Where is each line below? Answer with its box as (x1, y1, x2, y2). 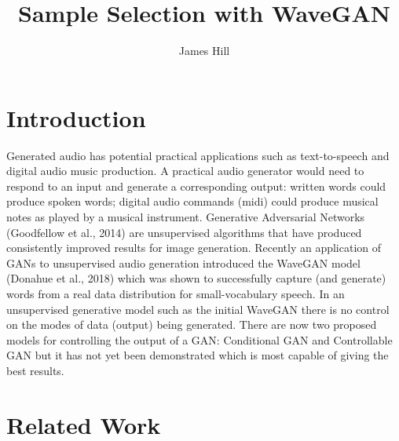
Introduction (6, 101, 146, 133)
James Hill (178, 42, 230, 59)
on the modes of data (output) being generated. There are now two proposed (6, 316, 377, 333)
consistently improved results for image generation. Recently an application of (6, 239, 382, 256)
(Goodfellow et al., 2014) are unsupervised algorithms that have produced (6, 224, 362, 240)
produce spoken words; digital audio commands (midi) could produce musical (6, 193, 379, 210)
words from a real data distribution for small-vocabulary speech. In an (6, 286, 345, 301)
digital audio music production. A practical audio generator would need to (6, 162, 364, 179)
